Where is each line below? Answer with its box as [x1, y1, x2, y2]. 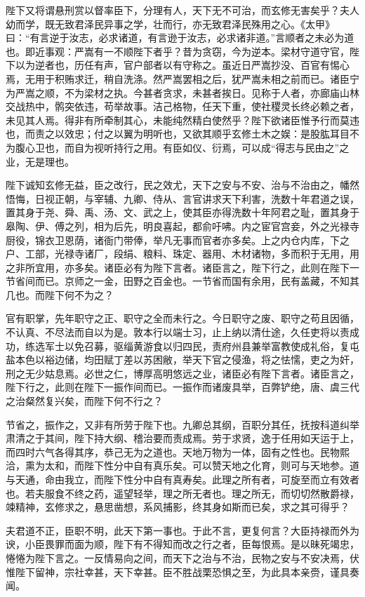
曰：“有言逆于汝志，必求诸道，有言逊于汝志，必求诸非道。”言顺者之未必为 [6, 30, 345, 45]
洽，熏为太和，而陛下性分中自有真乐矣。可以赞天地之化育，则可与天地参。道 [6, 458, 359, 473]
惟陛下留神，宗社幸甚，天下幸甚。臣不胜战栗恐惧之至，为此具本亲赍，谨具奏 [6, 564, 359, 579]
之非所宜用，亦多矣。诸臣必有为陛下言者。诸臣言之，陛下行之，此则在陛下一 [6, 260, 359, 274]
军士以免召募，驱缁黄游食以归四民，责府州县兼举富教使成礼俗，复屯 [44, 338, 359, 353]
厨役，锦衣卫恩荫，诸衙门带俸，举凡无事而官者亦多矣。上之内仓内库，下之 [6, 232, 350, 247]
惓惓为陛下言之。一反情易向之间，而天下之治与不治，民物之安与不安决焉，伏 [6, 550, 359, 565]
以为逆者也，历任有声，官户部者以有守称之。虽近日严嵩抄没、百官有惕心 [15, 58, 350, 72]
